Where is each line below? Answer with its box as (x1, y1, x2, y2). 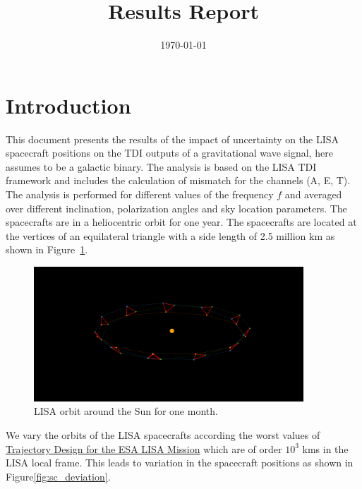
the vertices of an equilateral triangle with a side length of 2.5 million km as (6, 228, 335, 243)
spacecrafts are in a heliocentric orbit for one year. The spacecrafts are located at (6, 215, 357, 229)
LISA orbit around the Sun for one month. (34, 404, 218, 418)
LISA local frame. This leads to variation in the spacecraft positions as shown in (6, 455, 354, 470)
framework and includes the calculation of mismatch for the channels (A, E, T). (6, 173, 351, 188)
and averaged (284, 187, 342, 202)
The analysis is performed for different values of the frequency (6, 187, 274, 202)
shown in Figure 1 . (6, 242, 88, 257)
